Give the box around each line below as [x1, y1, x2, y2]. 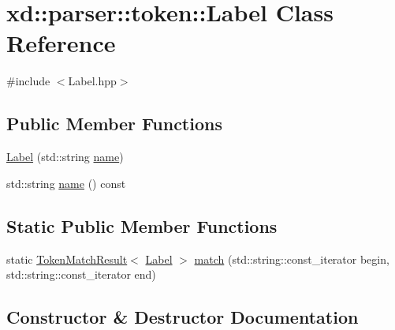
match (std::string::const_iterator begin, [194, 250, 389, 267]
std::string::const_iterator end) [6, 266, 156, 283]
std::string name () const [6, 174, 126, 191]
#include [6, 73, 50, 89]
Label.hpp [68, 73, 117, 89]
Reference [6, 27, 116, 59]
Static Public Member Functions [6, 213, 278, 238]
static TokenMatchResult [6, 250, 128, 267]
